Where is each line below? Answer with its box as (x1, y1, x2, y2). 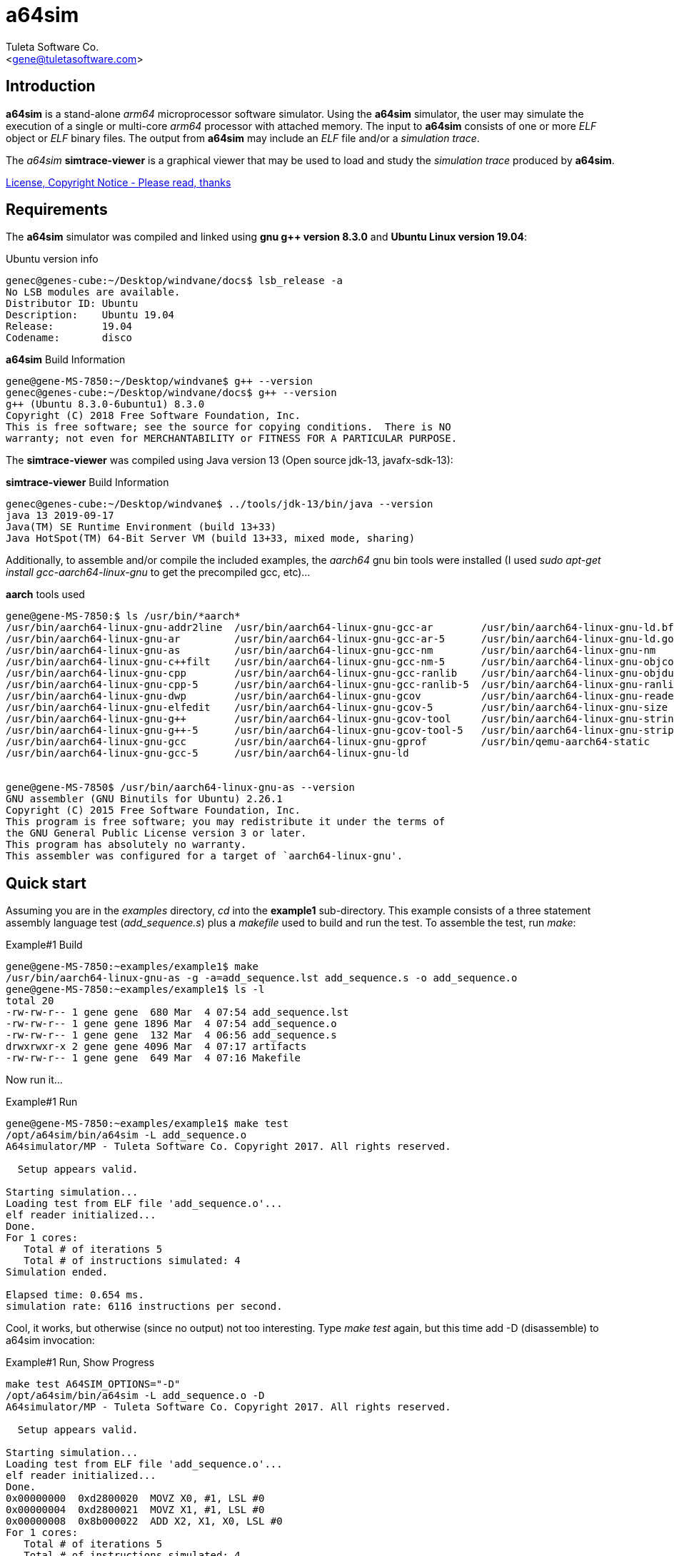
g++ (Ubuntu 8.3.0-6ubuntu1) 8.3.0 (6, 398, 205, 410)
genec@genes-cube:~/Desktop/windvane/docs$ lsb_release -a (6, 275, 343, 287)
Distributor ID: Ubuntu (6, 298, 139, 310)
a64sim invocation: (6, 1334, 95, 1347)
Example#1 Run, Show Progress (6, 1356, 155, 1369)
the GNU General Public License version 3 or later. (6, 827, 307, 839)
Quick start (6, 874, 86, 892)
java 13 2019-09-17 (6, 510, 114, 522)
